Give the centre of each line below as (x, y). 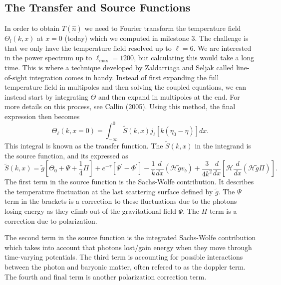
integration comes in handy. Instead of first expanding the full (124, 77)
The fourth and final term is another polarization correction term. (106, 276)
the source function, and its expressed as (66, 155)
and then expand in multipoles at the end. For (169, 96)
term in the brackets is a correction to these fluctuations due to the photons (121, 201)
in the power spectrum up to (48, 58)
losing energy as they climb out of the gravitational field (91, 211)
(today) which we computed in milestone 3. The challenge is (156, 38)
